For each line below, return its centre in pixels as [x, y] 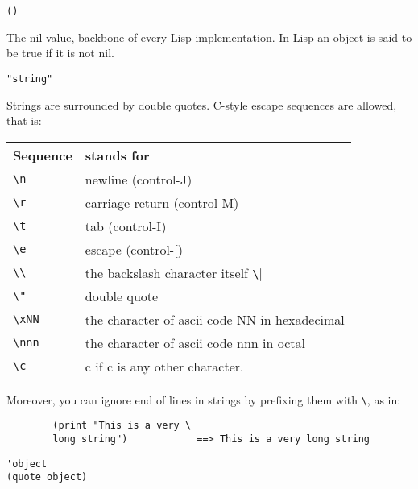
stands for [117, 155]
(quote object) [47, 477]
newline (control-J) [139, 179]
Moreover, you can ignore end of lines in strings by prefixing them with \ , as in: [204, 399]
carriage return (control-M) [162, 202]
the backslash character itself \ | [174, 272]
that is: [24, 120]
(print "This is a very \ [122, 426]
